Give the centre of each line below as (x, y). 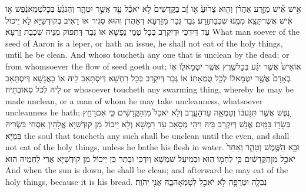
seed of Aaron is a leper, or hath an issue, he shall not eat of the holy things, (144, 43)
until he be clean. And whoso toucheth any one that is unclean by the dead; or (147, 54)
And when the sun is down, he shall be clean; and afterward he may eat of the (147, 170)
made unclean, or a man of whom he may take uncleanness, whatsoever (134, 100)
